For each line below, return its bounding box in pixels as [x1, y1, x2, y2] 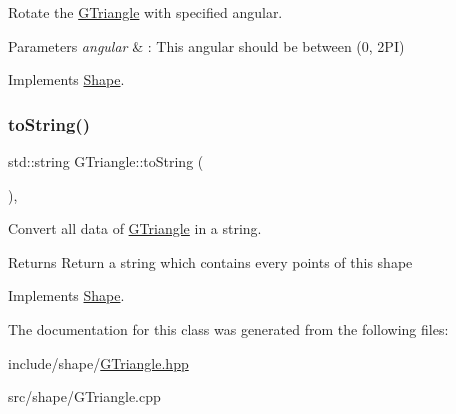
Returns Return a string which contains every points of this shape [8, 251, 413, 272]
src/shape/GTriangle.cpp [8, 386, 161, 407]
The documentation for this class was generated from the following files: [8, 318, 449, 339]
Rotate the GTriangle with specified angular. [8, 2, 283, 22]
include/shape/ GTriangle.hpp [8, 352, 189, 373]
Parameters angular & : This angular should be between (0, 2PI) [8, 35, 405, 56]
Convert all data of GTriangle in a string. [8, 218, 262, 239]
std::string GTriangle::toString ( [8, 151, 204, 171]
